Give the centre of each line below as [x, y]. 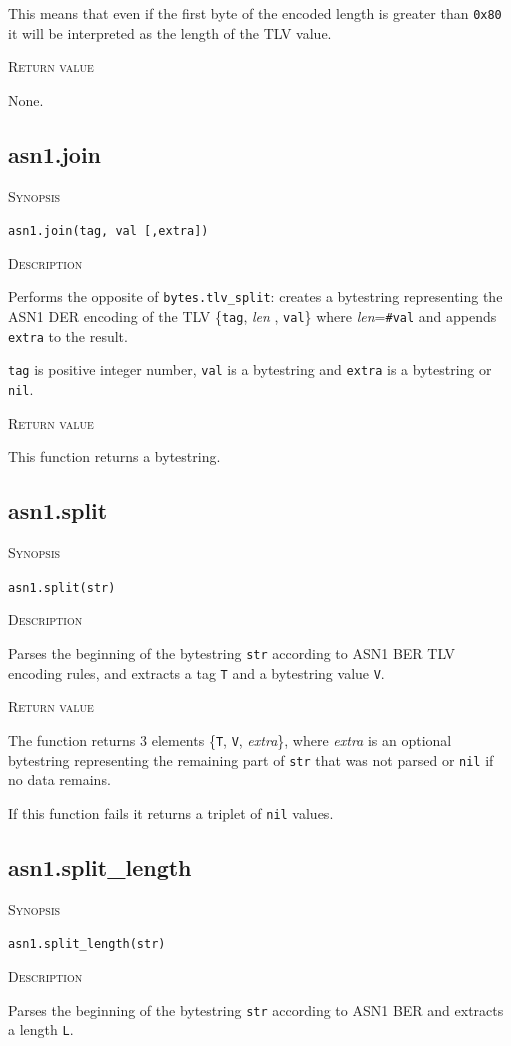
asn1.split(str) [62, 587]
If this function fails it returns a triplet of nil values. [171, 812]
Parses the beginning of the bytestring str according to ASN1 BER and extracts [256, 1009]
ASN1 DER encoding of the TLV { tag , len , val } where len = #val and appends [252, 316]
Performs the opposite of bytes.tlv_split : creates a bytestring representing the [255, 296]
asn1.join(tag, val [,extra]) [108, 231]
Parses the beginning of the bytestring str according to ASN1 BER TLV [232, 653]
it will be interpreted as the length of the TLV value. [170, 32]
